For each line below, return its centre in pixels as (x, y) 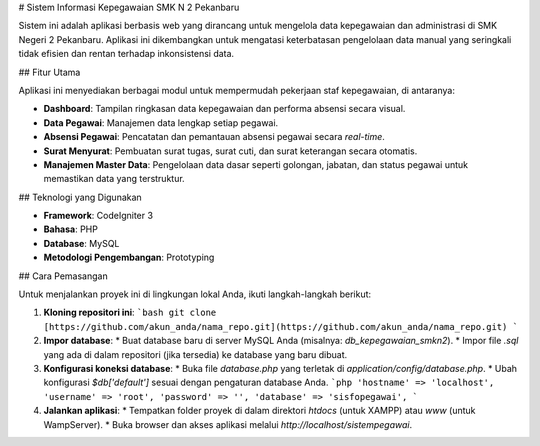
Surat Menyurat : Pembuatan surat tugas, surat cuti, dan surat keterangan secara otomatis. (230, 151)
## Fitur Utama (49, 72)
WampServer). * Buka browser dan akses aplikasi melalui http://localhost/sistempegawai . (228, 424)
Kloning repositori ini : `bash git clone (130, 312)
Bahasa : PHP (71, 229)
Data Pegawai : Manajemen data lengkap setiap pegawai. (161, 122)
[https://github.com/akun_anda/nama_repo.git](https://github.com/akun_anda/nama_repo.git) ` (281, 326)
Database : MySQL (81, 243)
